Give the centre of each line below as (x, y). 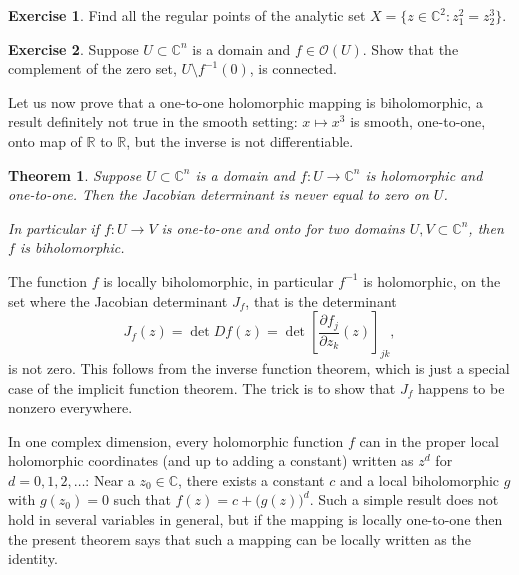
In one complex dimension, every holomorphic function (176, 440)
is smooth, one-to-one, (418, 121)
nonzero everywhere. (70, 407)
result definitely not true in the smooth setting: (153, 121)
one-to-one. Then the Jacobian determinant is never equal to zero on (218, 194)
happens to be (461, 387)
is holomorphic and (424, 174)
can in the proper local (429, 440)
